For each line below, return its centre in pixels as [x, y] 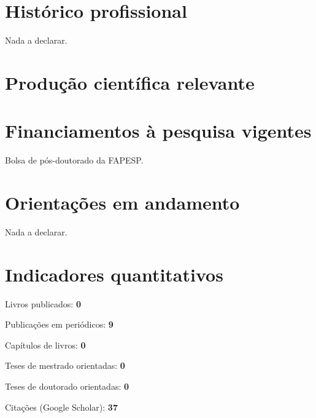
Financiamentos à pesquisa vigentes [158, 131]
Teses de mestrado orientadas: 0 [65, 365]
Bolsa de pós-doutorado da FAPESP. [74, 160]
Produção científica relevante [130, 82]
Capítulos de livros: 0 [45, 345]
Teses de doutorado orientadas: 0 [67, 386]
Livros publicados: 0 [43, 303]
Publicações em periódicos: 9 [59, 324]
